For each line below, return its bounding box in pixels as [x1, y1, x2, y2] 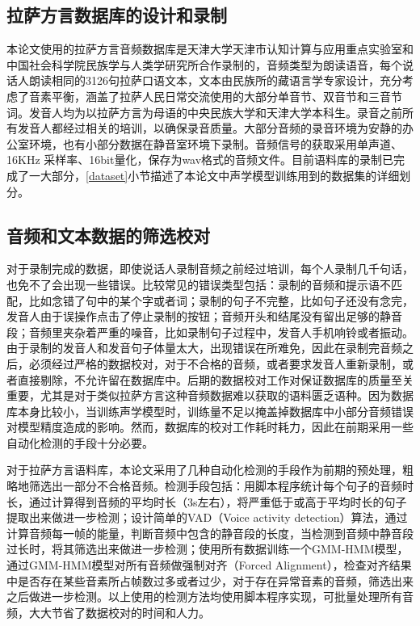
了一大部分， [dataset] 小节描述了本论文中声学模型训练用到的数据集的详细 [17, 166, 400, 183]
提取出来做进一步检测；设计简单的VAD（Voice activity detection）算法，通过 [6, 509, 408, 526]
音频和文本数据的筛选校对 [6, 222, 210, 247]
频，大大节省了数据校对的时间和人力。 [6, 603, 210, 620]
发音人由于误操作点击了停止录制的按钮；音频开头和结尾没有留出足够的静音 [6, 308, 402, 325]
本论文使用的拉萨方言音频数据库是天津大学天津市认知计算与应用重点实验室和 [6, 40, 414, 57]
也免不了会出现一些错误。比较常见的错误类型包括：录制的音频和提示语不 [6, 275, 391, 292]
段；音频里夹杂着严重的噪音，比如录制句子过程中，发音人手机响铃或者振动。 [6, 323, 414, 340]
